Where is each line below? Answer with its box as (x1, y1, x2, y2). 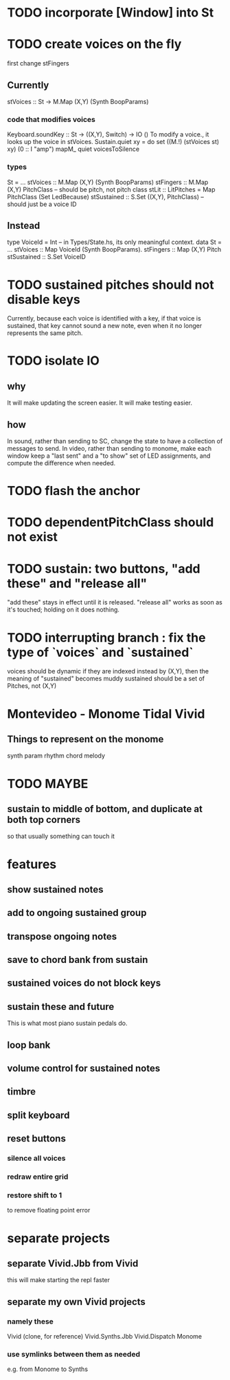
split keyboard (7, 1109, 70, 1121)
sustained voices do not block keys (7, 977, 161, 989)
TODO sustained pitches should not (7, 277, 214, 292)
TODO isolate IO (7, 353, 100, 369)
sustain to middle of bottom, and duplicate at (7, 803, 203, 815)
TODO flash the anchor (7, 483, 141, 499)
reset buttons (7, 1133, 67, 1145)
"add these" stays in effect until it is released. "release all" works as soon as (7, 598, 223, 607)
